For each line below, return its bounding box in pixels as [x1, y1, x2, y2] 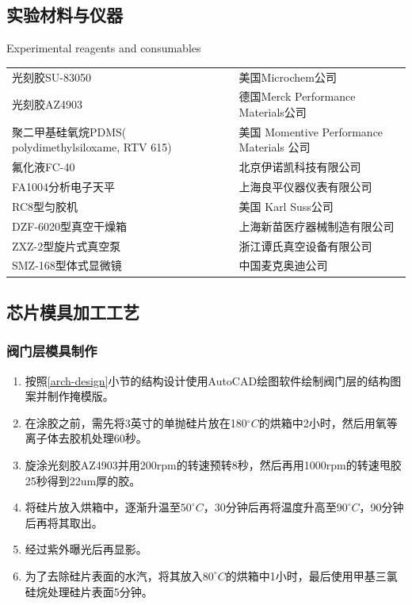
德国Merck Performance [238, 88, 356, 105]
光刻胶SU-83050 [12, 68, 91, 85]
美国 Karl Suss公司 [238, 197, 334, 214]
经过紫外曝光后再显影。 [25, 541, 147, 557]
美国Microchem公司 [238, 68, 337, 85]
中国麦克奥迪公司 [238, 257, 328, 274]
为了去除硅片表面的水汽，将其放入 [25, 567, 203, 584]
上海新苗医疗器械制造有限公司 [238, 217, 395, 234]
